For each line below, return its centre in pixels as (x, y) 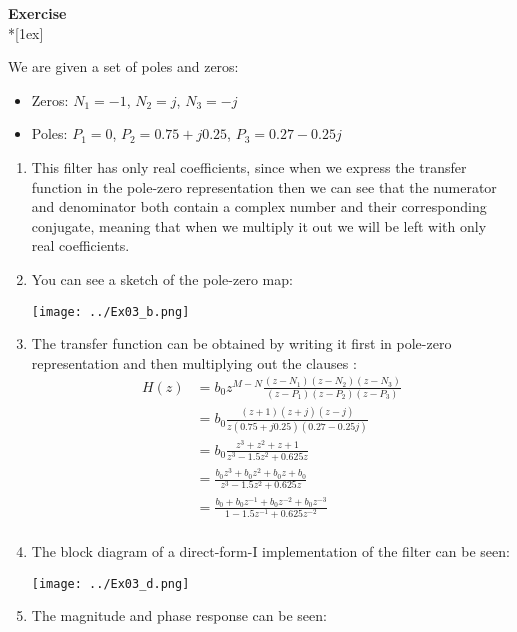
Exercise (37, 13)
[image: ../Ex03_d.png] (110, 583)
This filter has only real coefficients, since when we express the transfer (249, 166)
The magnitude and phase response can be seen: (179, 615)
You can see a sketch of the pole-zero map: (162, 278)
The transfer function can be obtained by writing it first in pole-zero (241, 343)
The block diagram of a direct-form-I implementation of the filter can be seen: (270, 551)
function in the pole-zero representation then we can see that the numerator (264, 186)
